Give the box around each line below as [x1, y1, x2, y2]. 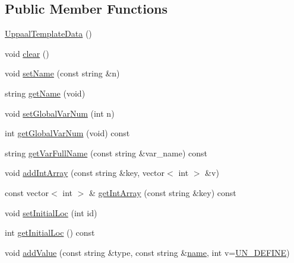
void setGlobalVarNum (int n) [5, 107, 115, 119]
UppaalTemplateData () [5, 27, 92, 40]
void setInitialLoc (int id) [5, 206, 97, 219]
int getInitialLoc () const [5, 226, 95, 239]
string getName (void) [5, 86, 86, 99]
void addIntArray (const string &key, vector [5, 166, 165, 179]
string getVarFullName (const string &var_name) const [5, 146, 207, 159]
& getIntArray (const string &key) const [89, 186, 236, 198]
